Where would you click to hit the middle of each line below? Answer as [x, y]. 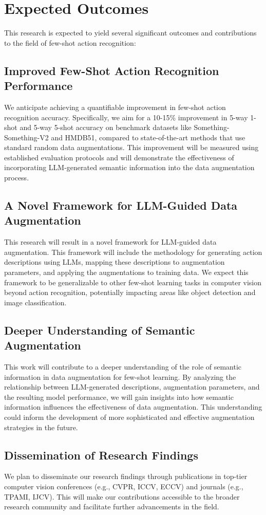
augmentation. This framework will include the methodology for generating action [133, 252]
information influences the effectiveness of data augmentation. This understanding [133, 407]
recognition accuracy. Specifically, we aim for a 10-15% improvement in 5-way [126, 117]
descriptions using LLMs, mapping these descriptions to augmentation [115, 262]
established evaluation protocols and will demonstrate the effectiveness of [119, 157]
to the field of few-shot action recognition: [70, 42]
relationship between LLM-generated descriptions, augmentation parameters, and [132, 387]
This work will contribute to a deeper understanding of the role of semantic [123, 366]
